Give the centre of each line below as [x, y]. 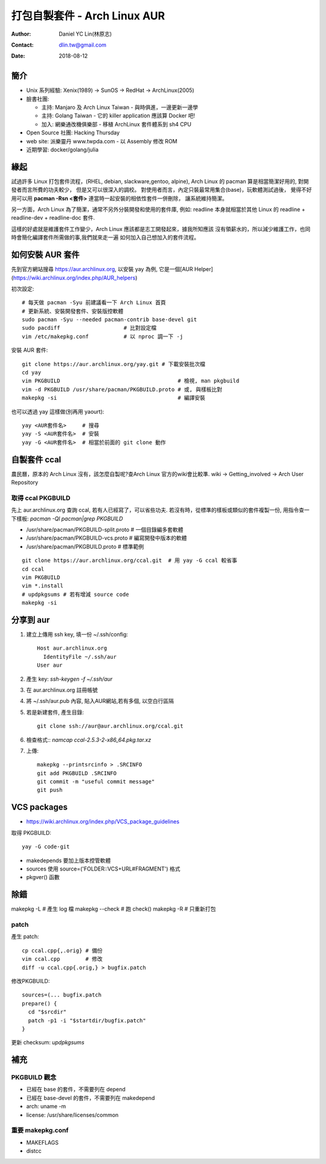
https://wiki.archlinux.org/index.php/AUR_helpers [74, 278]
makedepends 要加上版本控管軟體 [69, 860]
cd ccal [33, 569]
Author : [21, 34]
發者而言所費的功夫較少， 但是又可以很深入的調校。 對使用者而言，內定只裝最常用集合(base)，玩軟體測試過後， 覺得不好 [161, 190]
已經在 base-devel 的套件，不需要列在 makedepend [91, 1097]
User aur [50, 665]
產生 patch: [25, 937]
